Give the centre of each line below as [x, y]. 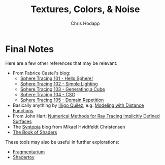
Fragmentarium [28, 152]
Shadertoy [23, 157]
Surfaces [22, 121]
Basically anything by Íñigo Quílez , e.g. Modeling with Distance [78, 105]
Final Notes [30, 49]
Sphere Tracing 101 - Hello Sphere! [56, 78]
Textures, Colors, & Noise [85, 9]
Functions [23, 110]
